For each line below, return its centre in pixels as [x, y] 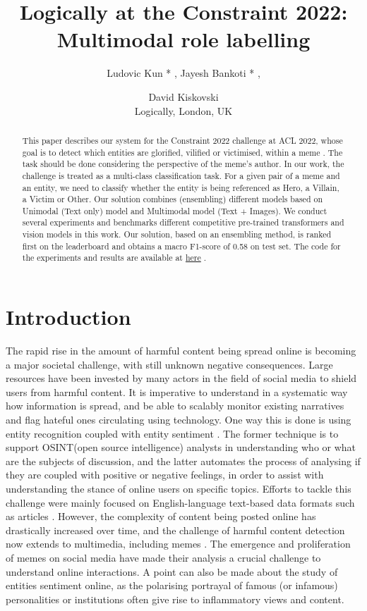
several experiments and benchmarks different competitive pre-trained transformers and [183, 222]
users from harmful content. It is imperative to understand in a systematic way [177, 391]
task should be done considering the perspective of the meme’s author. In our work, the [183, 164]
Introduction [68, 317]
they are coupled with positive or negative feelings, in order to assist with [165, 475]
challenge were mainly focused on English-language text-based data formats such [180, 502]
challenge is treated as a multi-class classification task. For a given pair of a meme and [181, 175]
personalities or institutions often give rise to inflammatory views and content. [175, 599]
